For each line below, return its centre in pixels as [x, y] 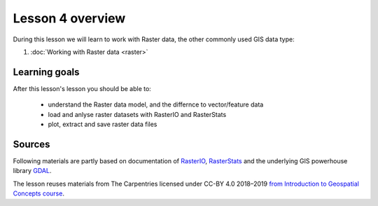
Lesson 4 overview [69, 18]
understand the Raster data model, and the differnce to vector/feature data [156, 104]
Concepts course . [38, 193]
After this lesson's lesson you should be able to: [82, 88]
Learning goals [46, 72]
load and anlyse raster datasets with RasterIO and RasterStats [137, 114]
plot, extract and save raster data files [103, 124]
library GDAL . [32, 171]
